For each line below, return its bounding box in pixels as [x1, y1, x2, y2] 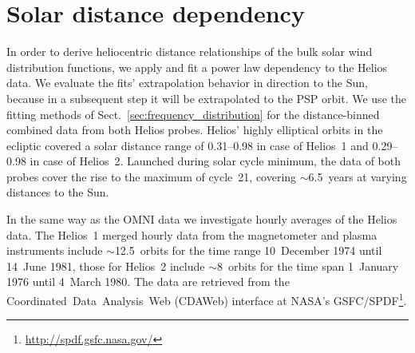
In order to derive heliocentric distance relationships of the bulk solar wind [6, 43, 373, 60]
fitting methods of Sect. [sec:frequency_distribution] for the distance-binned [6, 105, 380, 122]
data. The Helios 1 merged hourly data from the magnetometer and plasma [6, 226, 377, 243]
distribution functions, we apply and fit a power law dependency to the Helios [6, 58, 388, 75]
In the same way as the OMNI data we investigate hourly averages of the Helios [6, 211, 397, 228]
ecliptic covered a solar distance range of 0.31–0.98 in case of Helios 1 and [6, 137, 369, 153]
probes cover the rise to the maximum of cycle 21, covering [6, 168, 297, 184]
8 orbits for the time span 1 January [217, 257, 399, 274]
